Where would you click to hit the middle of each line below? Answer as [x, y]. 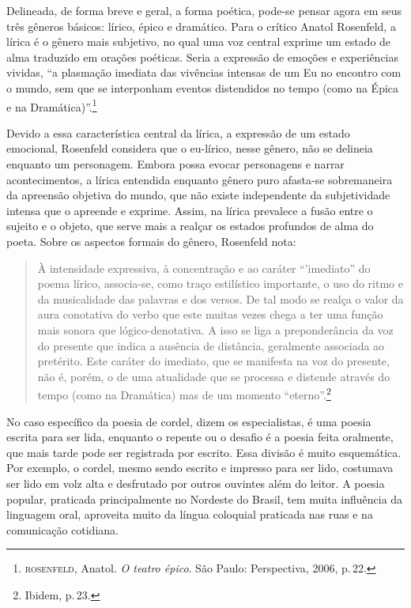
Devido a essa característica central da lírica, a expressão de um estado [178, 132]
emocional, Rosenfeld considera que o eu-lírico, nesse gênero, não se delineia [190, 148]
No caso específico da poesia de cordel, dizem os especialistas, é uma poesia [189, 421]
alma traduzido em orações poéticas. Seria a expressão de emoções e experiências [203, 57]
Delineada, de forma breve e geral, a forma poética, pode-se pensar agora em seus [204, 10]
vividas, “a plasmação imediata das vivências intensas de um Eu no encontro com [204, 72]
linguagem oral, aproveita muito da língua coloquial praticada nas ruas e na [190, 514]
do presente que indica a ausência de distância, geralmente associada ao [211, 345]
